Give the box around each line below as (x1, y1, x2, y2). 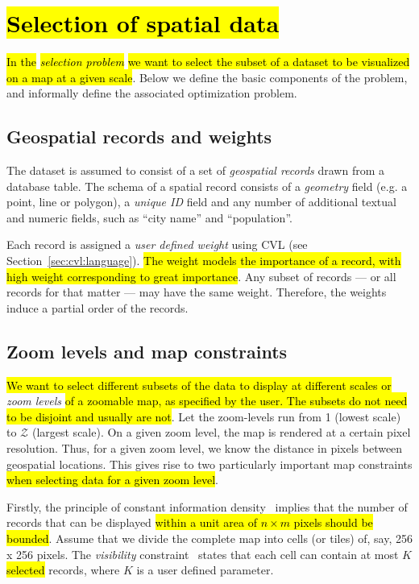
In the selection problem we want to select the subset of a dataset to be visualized (6, 53, 410, 70)
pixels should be (293, 514, 373, 531)
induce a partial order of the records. (6, 299, 189, 316)
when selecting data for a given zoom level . (6, 471, 218, 488)
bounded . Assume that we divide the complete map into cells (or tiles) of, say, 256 (6, 530, 413, 546)
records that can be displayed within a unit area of (6, 514, 258, 531)
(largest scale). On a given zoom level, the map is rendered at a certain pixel (31, 424, 411, 441)
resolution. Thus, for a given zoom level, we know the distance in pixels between (6, 440, 403, 457)
